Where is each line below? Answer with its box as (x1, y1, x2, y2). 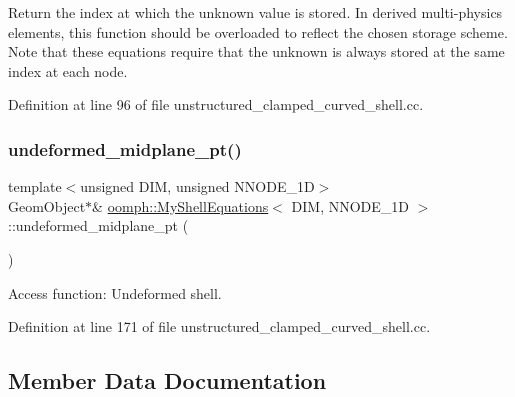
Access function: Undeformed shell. (8, 282, 222, 303)
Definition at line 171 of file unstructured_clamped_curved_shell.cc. (8, 316, 431, 337)
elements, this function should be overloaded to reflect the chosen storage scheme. (8, 21, 508, 42)
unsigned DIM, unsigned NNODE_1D (80, 176, 315, 197)
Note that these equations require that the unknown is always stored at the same (8, 41, 505, 62)
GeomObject (8, 195, 86, 216)
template (8, 176, 62, 197)
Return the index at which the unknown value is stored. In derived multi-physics (8, 2, 503, 22)
